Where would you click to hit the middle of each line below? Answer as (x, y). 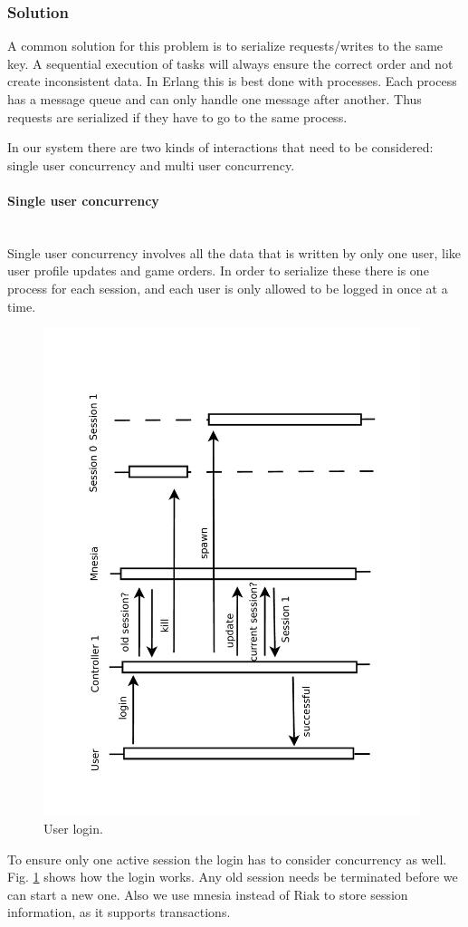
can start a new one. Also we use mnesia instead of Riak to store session (208, 894)
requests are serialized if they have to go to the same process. (177, 116)
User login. (73, 828)
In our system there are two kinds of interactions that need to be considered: (220, 147)
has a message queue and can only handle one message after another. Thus (215, 99)
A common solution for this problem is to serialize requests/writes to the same (225, 46)
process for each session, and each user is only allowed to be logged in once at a (228, 288)
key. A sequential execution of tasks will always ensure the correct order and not (230, 63)
